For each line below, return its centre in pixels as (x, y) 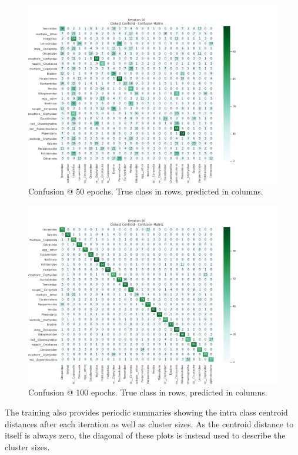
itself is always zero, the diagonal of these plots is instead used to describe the (145, 435)
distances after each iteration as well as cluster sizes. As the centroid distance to (149, 423)
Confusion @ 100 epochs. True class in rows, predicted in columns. (148, 392)
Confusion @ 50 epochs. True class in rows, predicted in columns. (146, 191)
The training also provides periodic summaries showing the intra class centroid (146, 412)
